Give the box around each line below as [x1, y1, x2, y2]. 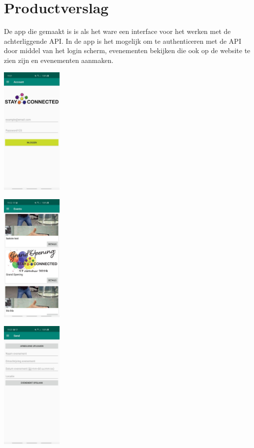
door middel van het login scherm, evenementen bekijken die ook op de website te [4, 45, 251, 56]
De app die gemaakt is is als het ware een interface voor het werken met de [4, 26, 231, 36]
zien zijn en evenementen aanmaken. [4, 55, 114, 65]
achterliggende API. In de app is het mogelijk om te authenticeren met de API [4, 35, 241, 46]
